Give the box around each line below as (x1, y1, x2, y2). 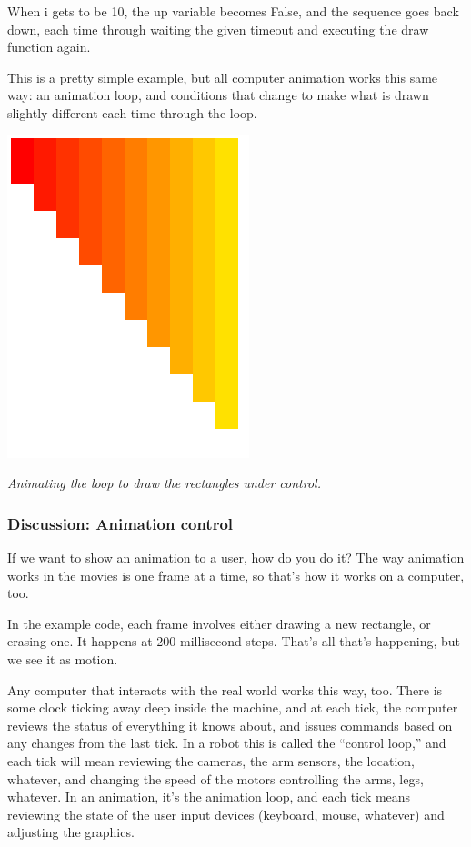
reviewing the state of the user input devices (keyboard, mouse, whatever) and (7, 804, 445, 823)
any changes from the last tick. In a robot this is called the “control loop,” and (7, 733, 446, 752)
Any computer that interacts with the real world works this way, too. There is (7, 680, 443, 699)
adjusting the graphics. (7, 822, 135, 842)
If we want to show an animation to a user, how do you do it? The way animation (7, 547, 465, 566)
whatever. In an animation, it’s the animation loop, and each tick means (7, 787, 411, 806)
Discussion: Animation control (7, 512, 234, 534)
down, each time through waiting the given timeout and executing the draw (7, 19, 429, 38)
